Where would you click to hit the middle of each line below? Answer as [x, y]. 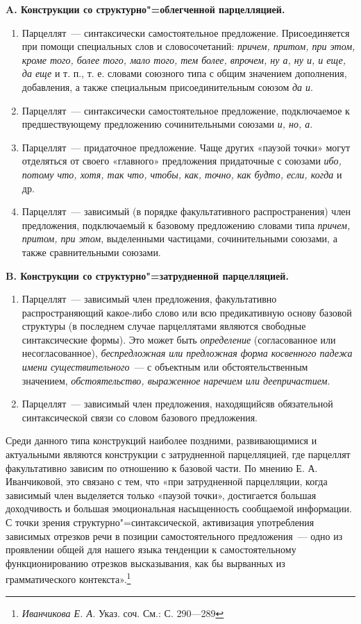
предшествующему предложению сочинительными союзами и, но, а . [167, 124]
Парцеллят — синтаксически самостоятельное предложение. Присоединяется [186, 32]
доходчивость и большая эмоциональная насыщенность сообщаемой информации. [179, 508]
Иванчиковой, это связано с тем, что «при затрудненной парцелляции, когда [167, 481]
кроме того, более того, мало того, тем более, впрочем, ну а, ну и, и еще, [184, 59]
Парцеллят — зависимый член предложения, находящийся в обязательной [177, 404]
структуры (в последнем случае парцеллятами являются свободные [164, 326]
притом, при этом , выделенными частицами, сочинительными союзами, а [179, 238]
